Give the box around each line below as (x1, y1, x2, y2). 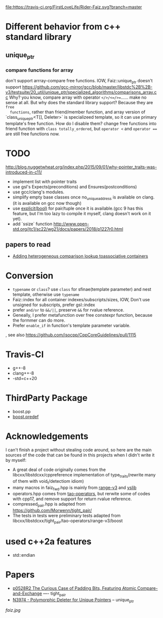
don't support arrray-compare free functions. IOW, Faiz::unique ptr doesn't (5, 78, 153, 85)
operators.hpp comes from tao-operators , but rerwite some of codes (12, 491, 150, 497)
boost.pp (12, 409, 31, 415)
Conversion (5, 270, 54, 281)
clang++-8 (12, 370, 34, 376)
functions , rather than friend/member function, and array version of (10, 109, 146, 115)
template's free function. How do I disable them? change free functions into (5, 120, 157, 126)
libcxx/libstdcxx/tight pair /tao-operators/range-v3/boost (12, 518, 123, 525)
